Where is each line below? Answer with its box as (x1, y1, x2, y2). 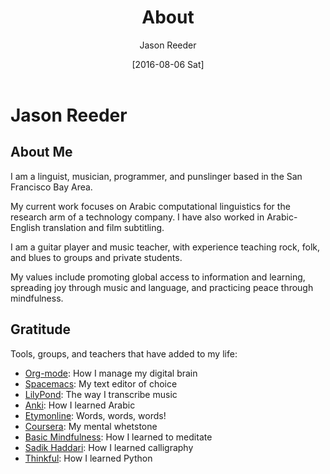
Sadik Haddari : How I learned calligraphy (24, 441, 194, 453)
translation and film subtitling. (42, 221, 165, 233)
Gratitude (10, 321, 72, 338)
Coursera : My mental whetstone (24, 420, 158, 432)
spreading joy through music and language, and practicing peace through (10, 281, 314, 293)
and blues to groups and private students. (10, 251, 183, 263)
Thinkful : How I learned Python (24, 452, 153, 464)
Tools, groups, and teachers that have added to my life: (10, 347, 238, 360)
